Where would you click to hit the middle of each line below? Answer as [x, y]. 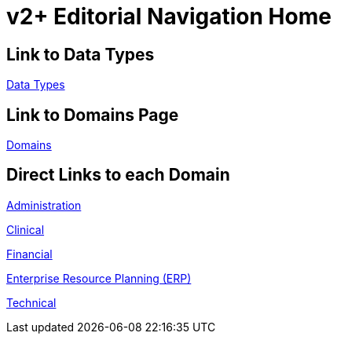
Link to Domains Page [93, 115]
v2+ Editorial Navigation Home [169, 16]
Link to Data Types [81, 54]
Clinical [26, 229]
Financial [29, 254]
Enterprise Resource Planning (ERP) [99, 278]
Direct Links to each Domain [118, 175]
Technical [31, 302]
